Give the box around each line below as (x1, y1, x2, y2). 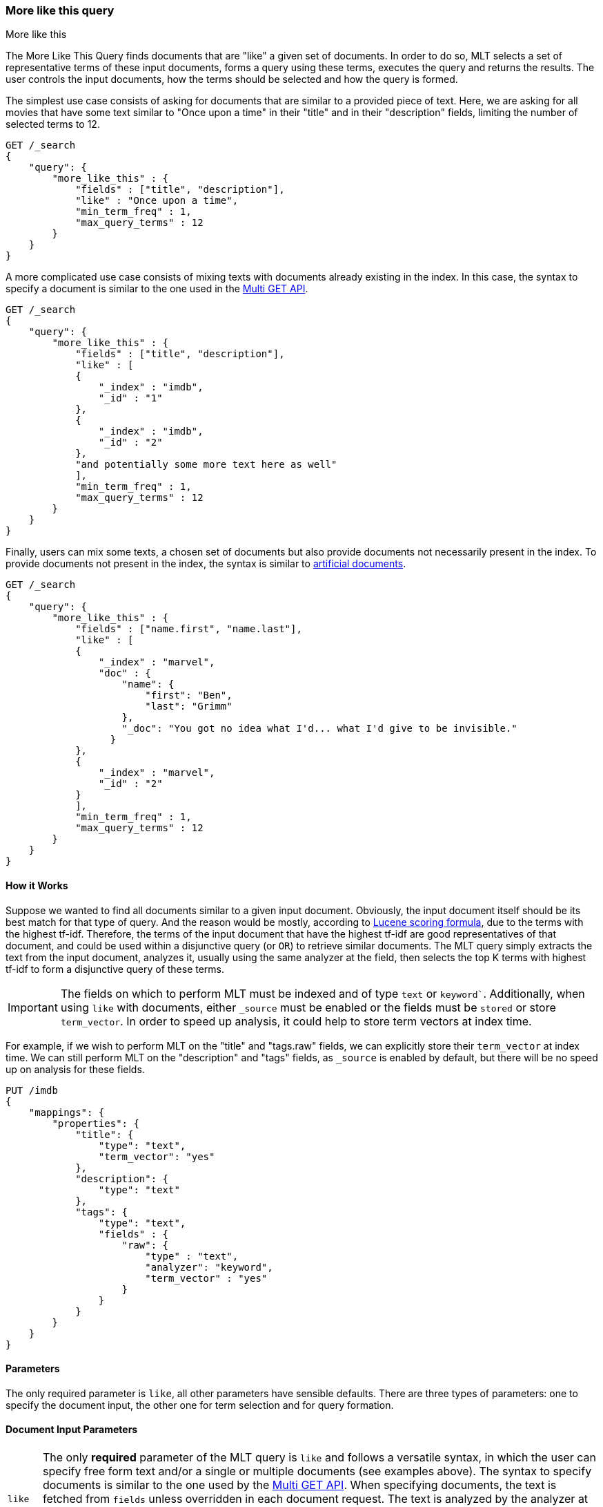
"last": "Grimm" (145, 701, 233, 712)
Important (8, 1000, 58, 1014)
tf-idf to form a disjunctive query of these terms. (6, 963, 225, 975)
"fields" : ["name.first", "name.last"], (75, 623, 302, 635)
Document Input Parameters (6, 1423, 138, 1436)
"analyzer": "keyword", (145, 1261, 273, 1273)
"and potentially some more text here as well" (75, 459, 337, 471)
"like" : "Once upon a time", (75, 195, 239, 207)
